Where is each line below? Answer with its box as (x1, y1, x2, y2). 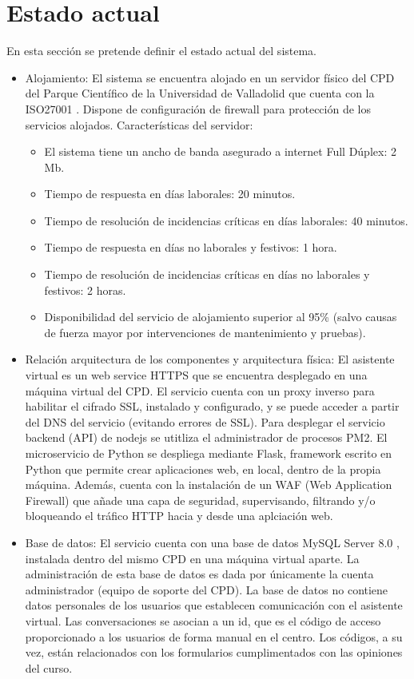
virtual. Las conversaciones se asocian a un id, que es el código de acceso (25, 612, 381, 629)
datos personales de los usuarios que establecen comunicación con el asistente (25, 597, 403, 613)
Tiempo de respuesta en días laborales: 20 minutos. (44, 185, 296, 202)
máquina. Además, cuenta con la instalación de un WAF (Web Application (25, 476, 392, 493)
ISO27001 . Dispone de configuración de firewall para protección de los (25, 100, 371, 117)
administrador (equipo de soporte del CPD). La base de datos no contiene (25, 581, 388, 598)
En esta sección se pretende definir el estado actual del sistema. (6, 42, 317, 59)
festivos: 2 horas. (44, 281, 126, 298)
